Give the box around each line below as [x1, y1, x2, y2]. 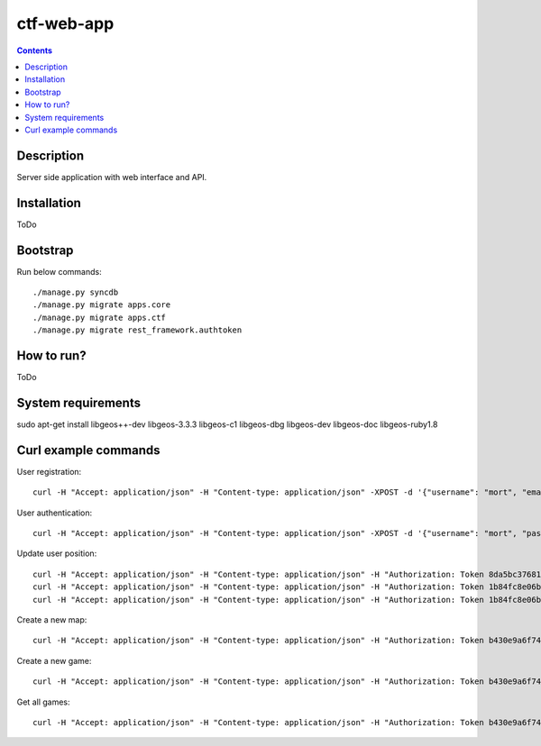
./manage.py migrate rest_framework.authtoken [32, 325, 243, 335]
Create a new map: [16, 614, 87, 625]
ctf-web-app [16, 14, 115, 33]
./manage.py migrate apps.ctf [32, 312, 167, 323]
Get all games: [16, 696, 71, 707]
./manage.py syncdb [32, 287, 119, 297]
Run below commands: [16, 266, 103, 277]
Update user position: [16, 548, 97, 559]
